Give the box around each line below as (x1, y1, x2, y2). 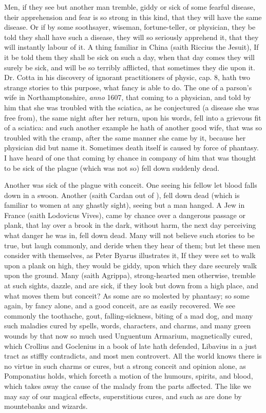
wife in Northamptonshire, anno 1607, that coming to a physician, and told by (4, 92, 251, 103)
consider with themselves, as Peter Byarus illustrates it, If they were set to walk (4, 250, 256, 261)
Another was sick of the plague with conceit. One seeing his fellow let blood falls (4, 180, 257, 190)
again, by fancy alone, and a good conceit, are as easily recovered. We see (4, 300, 235, 311)
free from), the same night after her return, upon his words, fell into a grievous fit (4, 112, 261, 123)
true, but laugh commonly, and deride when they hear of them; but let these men (4, 240, 260, 250)
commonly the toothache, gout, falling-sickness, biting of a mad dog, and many (4, 310, 253, 321)
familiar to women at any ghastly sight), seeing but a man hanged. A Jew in (4, 200, 245, 210)
